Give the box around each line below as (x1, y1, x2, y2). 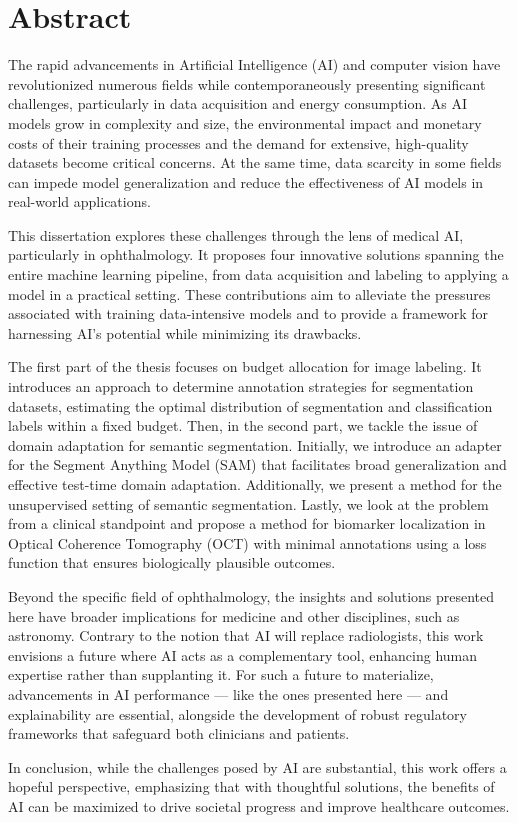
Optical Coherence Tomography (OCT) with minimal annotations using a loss (8, 532, 487, 553)
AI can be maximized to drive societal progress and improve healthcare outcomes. (8, 795, 510, 816)
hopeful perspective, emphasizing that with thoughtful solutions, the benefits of (8, 776, 495, 797)
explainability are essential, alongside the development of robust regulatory (8, 703, 467, 724)
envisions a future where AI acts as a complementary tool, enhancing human (8, 644, 478, 665)
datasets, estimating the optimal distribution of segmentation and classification (8, 395, 493, 416)
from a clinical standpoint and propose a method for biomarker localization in (8, 513, 486, 534)
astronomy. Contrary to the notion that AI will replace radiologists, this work (8, 625, 484, 646)
